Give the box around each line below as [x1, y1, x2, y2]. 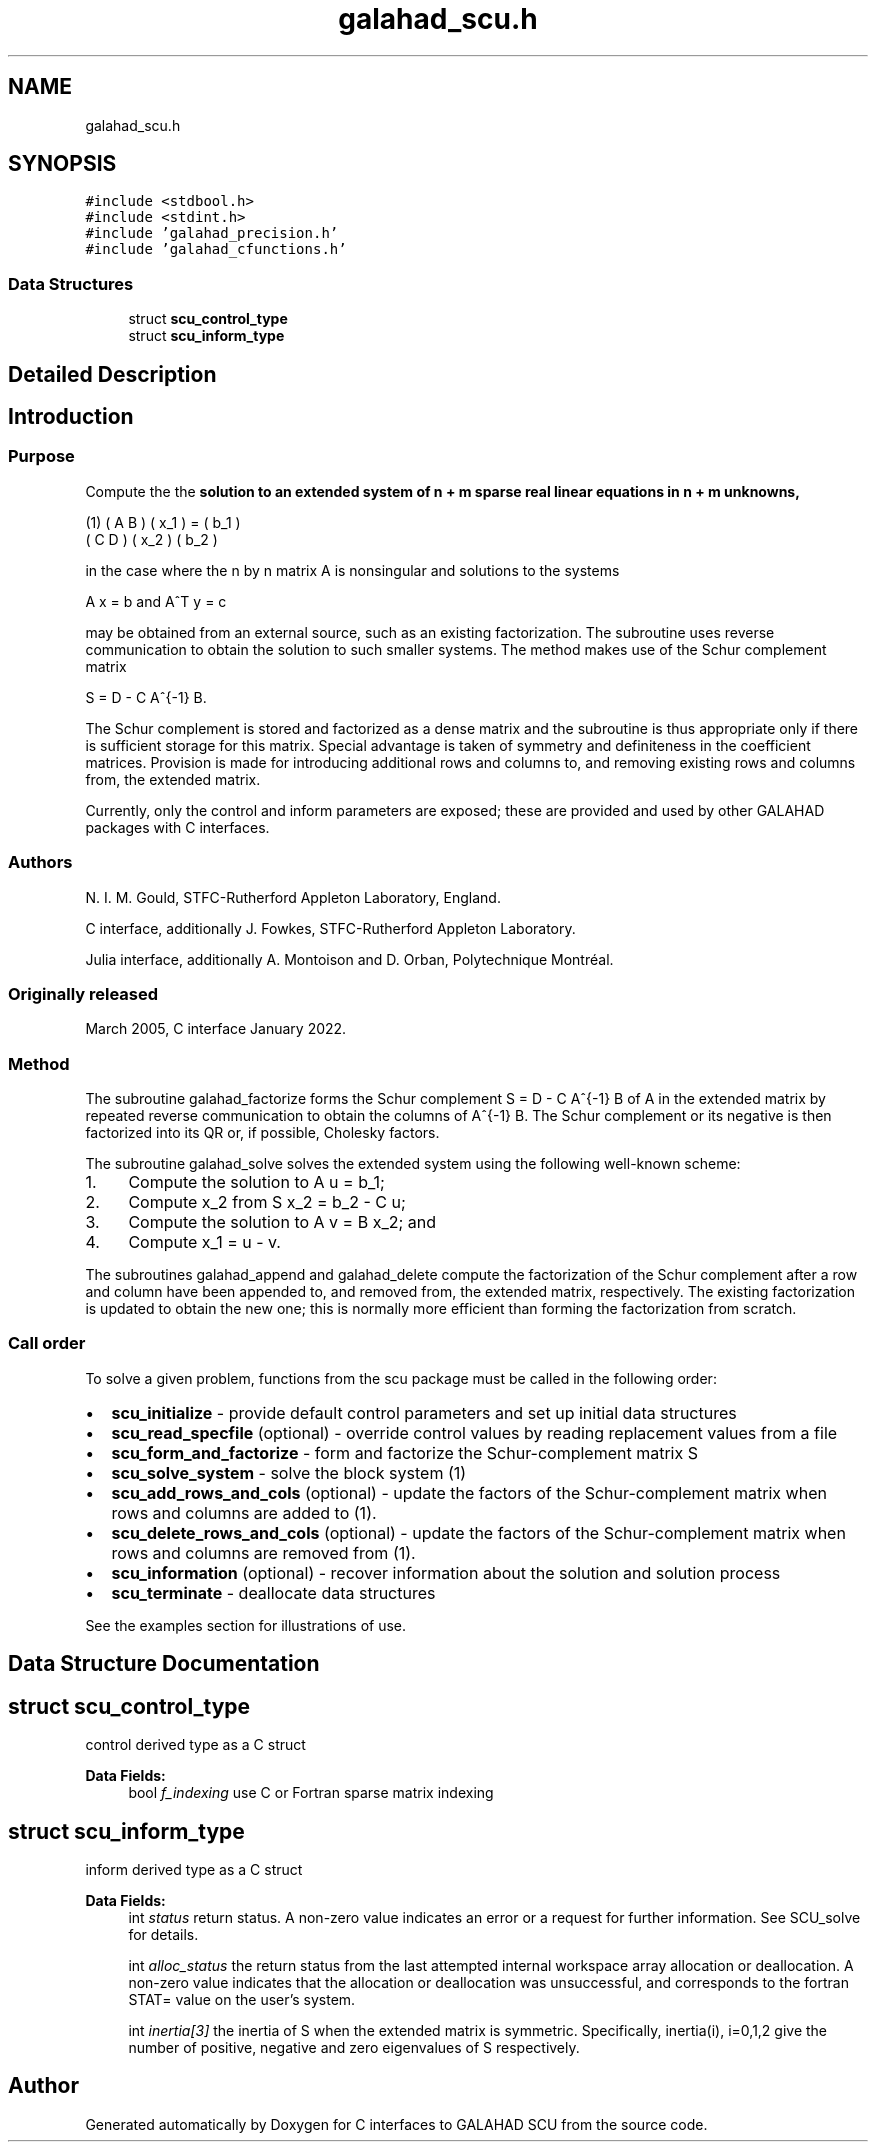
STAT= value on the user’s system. [128, 1990, 356, 2008]
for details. [128, 1925, 199, 1943]
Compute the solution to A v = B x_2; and [128, 1212, 436, 1233]
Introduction [8, 404, 134, 430]
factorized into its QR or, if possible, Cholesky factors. [85, 1124, 440, 1142]
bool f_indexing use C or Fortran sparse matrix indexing [128, 1784, 494, 1802]
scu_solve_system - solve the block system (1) [111, 1462, 467, 1483]
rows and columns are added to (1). [111, 1502, 377, 1523]
